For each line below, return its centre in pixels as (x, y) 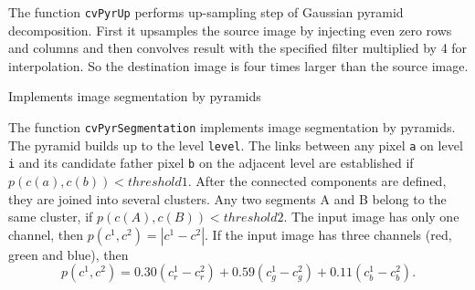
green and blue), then (69, 254)
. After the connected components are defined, (317, 181)
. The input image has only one (371, 217)
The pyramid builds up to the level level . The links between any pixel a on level (236, 145)
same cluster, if (51, 217)
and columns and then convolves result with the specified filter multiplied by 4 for (238, 48)
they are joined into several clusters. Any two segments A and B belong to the (227, 198)
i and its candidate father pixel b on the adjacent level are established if (211, 163)
